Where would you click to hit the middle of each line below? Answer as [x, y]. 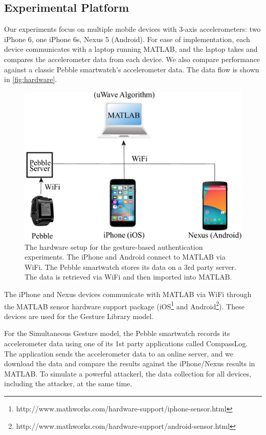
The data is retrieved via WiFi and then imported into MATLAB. [128, 277]
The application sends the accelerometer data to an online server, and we [119, 353]
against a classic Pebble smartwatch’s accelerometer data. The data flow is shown [132, 69]
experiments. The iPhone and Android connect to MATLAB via [125, 257]
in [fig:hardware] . [31, 79]
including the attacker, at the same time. [68, 383]
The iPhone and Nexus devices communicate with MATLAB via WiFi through [128, 294]
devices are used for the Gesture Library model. [79, 316]
